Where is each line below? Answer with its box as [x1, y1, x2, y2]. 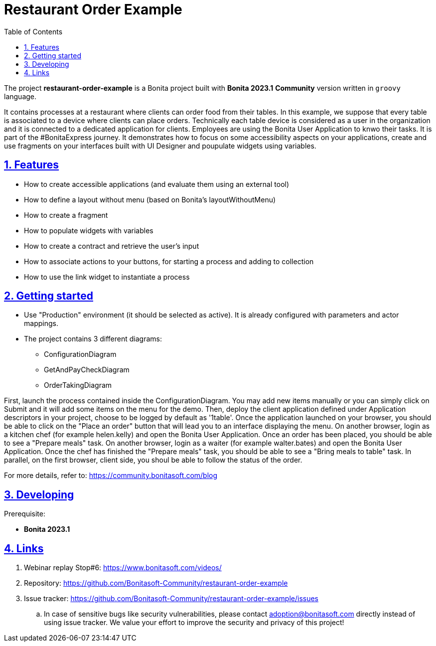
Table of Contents [4, 27, 63, 36]
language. [4, 92, 37, 101]
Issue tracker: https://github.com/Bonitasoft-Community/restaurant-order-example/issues [24, 594, 319, 603]
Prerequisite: [4, 509, 46, 518]
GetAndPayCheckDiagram [44, 365, 130, 374]
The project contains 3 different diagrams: [24, 334, 162, 343]
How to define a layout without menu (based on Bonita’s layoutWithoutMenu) [24, 195, 276, 204]
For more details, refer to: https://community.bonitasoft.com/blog [4, 471, 218, 480]
